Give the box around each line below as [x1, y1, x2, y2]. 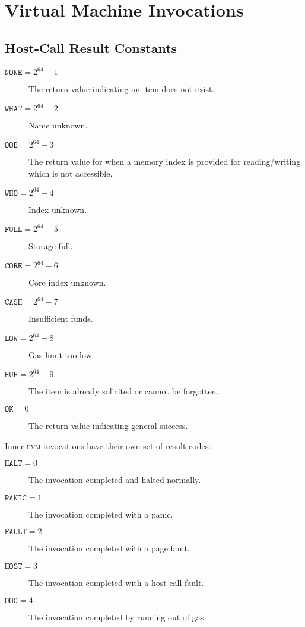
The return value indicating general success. [28, 419, 188, 432]
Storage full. [28, 240, 73, 252]
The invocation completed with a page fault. [28, 542, 190, 554]
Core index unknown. [28, 276, 106, 289]
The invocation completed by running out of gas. [28, 610, 206, 623]
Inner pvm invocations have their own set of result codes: [5, 439, 211, 452]
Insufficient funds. [28, 312, 93, 325]
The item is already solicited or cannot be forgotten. [28, 385, 219, 397]
